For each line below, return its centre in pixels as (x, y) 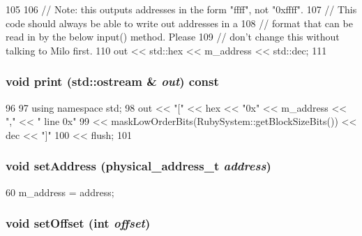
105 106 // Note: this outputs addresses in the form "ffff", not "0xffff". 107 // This (181, 9)
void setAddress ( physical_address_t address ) (138, 166)
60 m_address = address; (60, 192)
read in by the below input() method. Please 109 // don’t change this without (173, 37)
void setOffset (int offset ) (78, 223)
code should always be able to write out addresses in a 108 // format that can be (179, 23)
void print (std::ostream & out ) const (112, 81)
